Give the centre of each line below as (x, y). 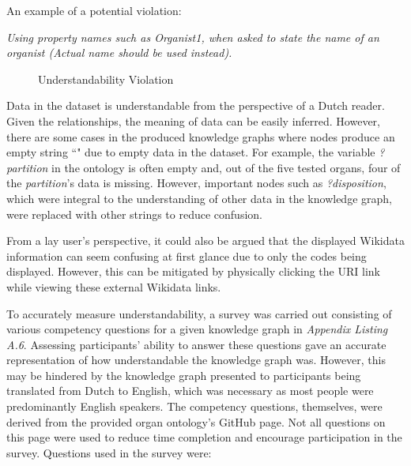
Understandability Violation (106, 79)
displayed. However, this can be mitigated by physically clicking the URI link (193, 271)
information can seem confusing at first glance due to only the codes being (187, 256)
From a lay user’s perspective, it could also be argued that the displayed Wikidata (205, 241)
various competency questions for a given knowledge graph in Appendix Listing (197, 329)
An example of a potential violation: (94, 10)
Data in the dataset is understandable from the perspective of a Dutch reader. (196, 105)
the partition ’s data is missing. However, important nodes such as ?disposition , (196, 183)
